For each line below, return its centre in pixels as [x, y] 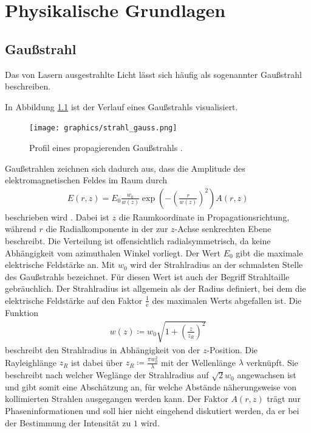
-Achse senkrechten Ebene [223, 229]
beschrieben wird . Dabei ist [57, 216]
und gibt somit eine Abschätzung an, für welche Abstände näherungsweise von [151, 386]
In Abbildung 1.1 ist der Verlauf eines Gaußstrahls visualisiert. [121, 106]
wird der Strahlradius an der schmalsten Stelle [217, 265]
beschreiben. [28, 86]
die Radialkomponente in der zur [107, 229]
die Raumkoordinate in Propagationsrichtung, [204, 216]
